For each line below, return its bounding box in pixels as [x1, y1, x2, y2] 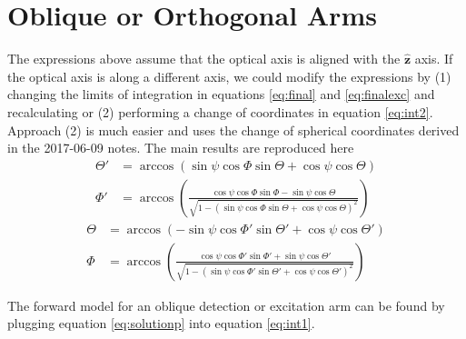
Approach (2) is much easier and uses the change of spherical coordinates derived [7, 120, 460, 139]
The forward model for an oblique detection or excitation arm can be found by [7, 295, 445, 314]
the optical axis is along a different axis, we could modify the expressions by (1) [7, 66, 451, 85]
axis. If [414, 49, 453, 68]
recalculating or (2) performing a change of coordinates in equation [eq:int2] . [7, 102, 433, 121]
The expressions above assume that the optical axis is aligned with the [7, 49, 401, 68]
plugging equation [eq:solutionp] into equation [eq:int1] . [7, 314, 315, 333]
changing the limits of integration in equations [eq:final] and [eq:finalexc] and [7, 85, 435, 104]
